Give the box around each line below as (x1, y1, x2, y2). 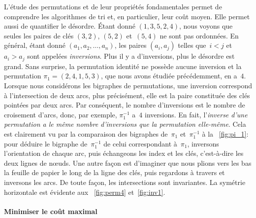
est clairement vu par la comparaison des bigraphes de (4, 128, 168, 139)
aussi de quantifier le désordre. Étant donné (4, 21, 135, 31)
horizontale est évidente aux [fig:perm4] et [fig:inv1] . (4, 186, 165, 197)
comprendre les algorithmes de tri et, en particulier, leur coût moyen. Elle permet (4, 11, 250, 21)
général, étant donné (4, 40, 65, 50)
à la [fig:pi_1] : (202, 128, 249, 139)
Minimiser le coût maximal (4, 206, 97, 216)
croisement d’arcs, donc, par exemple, (4, 109, 117, 119)
